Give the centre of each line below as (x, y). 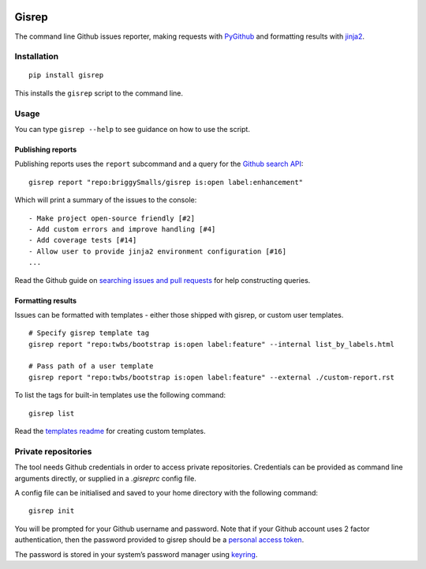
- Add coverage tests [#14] (83, 240)
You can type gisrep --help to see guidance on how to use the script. (132, 129)
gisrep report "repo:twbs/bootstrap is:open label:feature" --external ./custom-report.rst (211, 377)
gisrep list (52, 413)
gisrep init (52, 511)
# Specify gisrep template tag (89, 333)
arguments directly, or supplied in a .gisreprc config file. (105, 478)
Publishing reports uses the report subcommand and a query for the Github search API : (159, 164)
